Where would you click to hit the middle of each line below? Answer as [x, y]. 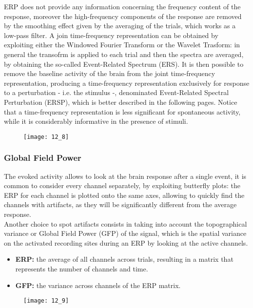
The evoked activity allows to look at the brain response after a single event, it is [125, 176]
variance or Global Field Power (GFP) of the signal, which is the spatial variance [125, 233]
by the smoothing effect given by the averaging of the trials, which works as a [120, 26]
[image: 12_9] [46, 301]
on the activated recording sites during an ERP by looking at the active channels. [126, 242]
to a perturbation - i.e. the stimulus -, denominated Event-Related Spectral [117, 92]
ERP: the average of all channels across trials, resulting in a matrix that [124, 259]
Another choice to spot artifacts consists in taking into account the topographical [126, 223]
